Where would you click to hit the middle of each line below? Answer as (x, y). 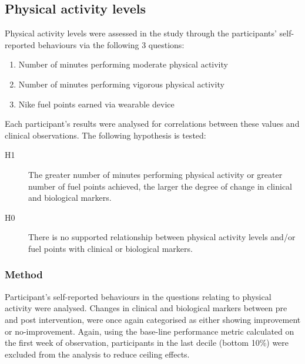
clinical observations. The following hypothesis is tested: (105, 135)
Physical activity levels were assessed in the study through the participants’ (141, 33)
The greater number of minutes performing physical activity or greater (155, 174)
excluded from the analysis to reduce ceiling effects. (97, 354)
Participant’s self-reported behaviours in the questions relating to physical (138, 296)
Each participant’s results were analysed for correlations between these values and (152, 124)
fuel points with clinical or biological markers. (110, 248)
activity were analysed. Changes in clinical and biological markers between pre (146, 308)
